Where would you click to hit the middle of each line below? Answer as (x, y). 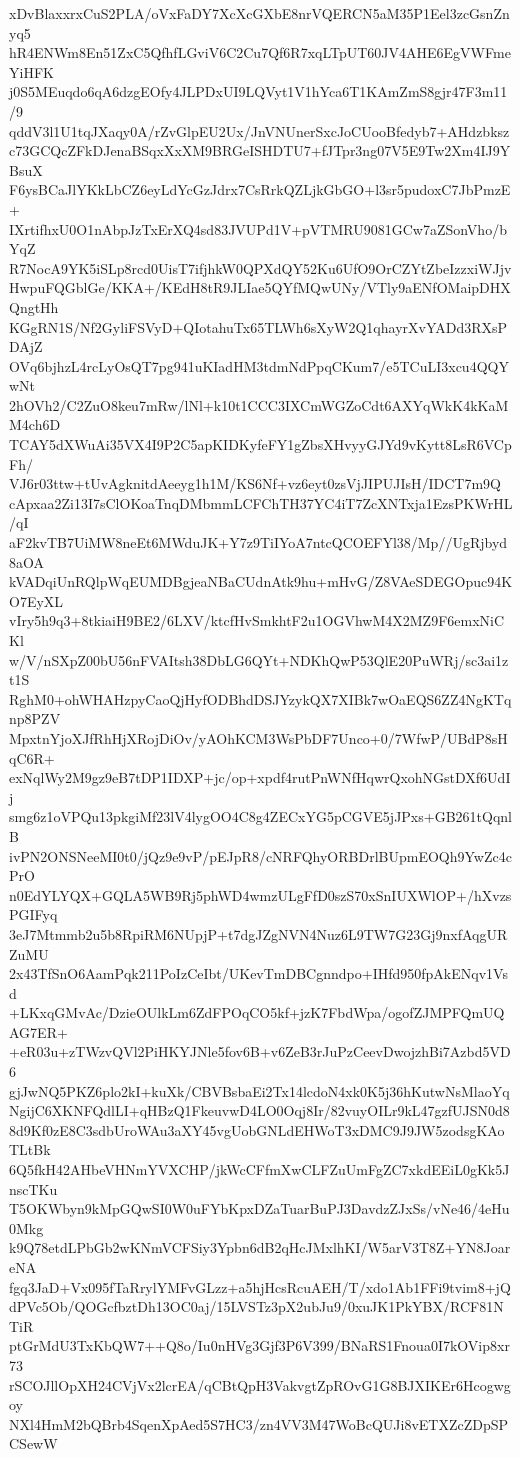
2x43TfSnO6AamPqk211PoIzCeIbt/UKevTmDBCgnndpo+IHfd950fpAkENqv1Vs (258, 973)
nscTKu (33, 1188)
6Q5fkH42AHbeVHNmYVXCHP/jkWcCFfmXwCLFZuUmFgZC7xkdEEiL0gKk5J (259, 1169)
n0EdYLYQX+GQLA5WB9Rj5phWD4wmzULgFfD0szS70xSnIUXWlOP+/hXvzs (260, 894)
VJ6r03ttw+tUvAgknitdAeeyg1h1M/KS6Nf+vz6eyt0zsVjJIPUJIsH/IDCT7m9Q (255, 483)
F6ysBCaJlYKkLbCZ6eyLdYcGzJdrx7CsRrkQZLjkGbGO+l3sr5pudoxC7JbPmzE (260, 189)
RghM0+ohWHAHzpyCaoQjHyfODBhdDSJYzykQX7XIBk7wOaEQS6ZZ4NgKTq (260, 698)
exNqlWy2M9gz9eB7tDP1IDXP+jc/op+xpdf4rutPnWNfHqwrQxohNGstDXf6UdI (260, 777)
